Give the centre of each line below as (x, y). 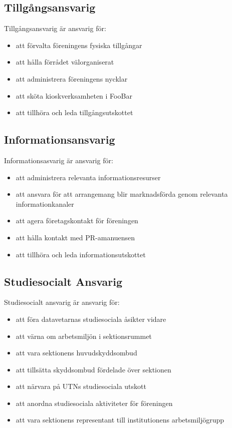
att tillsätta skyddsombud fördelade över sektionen (93, 369)
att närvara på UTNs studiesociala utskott (81, 386)
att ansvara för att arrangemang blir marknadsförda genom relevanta (122, 194)
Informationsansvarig (60, 139)
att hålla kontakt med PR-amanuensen (75, 237)
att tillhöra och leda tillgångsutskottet (74, 112)
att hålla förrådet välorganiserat (65, 62)
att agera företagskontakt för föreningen (77, 221)
